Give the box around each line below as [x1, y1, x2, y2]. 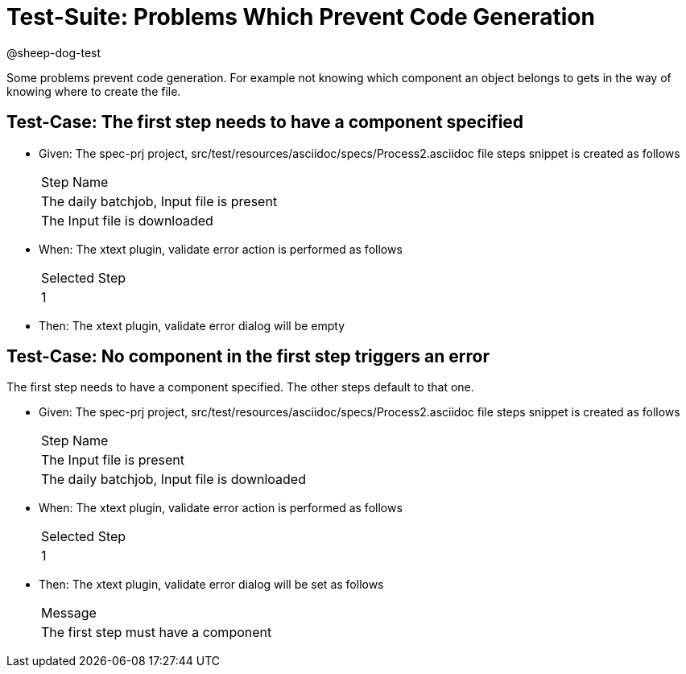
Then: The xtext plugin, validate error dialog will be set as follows [39, 577, 384, 592]
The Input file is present [41, 452, 185, 469]
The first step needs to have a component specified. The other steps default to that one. [6, 380, 474, 395]
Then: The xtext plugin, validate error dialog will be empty [39, 318, 345, 333]
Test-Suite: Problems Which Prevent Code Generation [6, 3, 595, 31]
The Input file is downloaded [41, 212, 213, 229]
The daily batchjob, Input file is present [41, 192, 278, 209]
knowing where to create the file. [6, 84, 181, 98]
